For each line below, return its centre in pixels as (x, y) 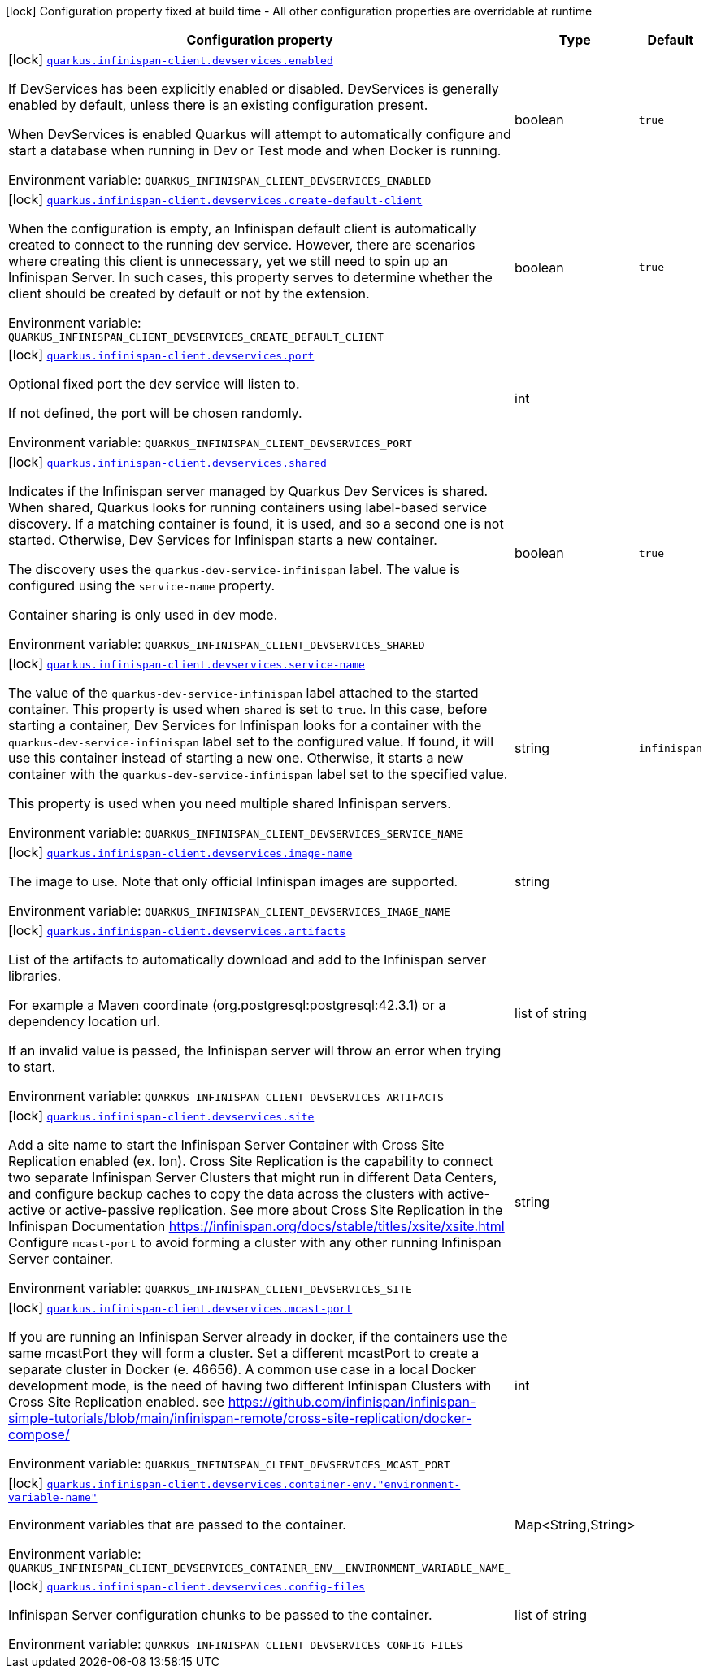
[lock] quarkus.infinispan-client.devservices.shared (167, 462)
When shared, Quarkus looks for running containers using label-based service (248, 507)
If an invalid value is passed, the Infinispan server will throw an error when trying (255, 1051)
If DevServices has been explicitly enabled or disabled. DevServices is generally (254, 89)
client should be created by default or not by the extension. (189, 294)
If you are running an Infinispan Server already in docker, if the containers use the (258, 1337)
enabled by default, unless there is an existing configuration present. (218, 105)
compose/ (39, 1434)
